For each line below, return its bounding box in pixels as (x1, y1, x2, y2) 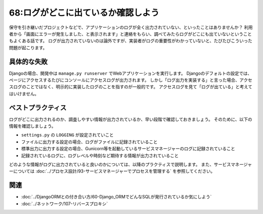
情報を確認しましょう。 (9, 123, 56, 129)
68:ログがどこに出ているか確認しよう (9, 7, 159, 18)
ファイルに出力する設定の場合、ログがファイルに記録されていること (21, 139, 158, 145)
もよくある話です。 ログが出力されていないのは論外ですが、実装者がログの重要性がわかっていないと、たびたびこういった (9, 38, 253, 44)
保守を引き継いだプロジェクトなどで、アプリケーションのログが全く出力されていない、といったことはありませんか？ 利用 (9, 24, 253, 30)
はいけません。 (9, 91, 39, 97)
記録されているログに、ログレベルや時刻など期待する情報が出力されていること (21, 153, 179, 158)
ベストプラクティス (9, 103, 67, 112)
